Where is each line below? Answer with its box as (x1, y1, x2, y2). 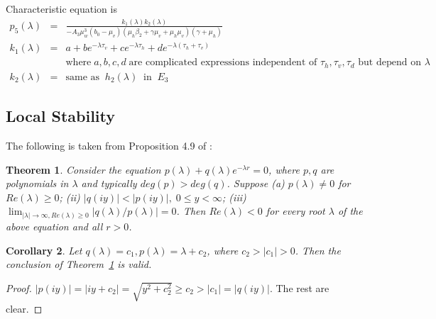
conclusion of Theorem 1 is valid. (6, 257, 152, 272)
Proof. (6, 280, 32, 295)
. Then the (295, 242, 341, 257)
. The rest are (269, 280, 329, 295)
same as (65, 72, 100, 82)
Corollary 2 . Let (6, 242, 82, 257)
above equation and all (6, 218, 103, 233)
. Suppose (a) (227, 176, 285, 191)
